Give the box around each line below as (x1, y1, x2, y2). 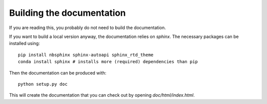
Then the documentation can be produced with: (9, 69, 106, 76)
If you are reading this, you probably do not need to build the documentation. (9, 25, 166, 31)
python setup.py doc (18, 81, 68, 87)
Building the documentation (9, 7, 126, 18)
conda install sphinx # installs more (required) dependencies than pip (18, 59, 198, 65)
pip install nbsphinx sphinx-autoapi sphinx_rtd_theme (18, 52, 154, 58)
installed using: (9, 40, 40, 46)
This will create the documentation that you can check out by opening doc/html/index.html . (9, 92, 195, 98)
